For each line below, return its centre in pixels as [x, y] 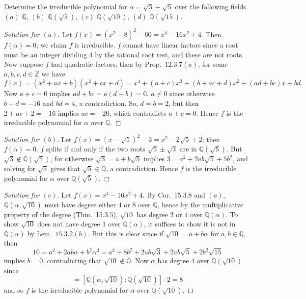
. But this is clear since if [125, 233]
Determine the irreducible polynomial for [66, 6]
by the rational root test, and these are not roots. [169, 54]
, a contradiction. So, [106, 103]
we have [53, 73]
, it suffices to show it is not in [190, 224]
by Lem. [40, 233]
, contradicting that [72, 260]
